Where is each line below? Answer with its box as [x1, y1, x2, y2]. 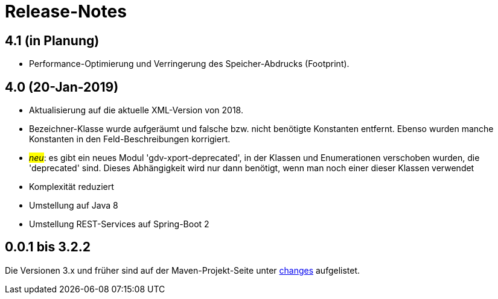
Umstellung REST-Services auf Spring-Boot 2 [29, 219, 209, 230]
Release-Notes [5, 1, 127, 22]
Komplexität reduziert [29, 181, 114, 192]
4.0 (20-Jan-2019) [5, 79, 119, 95]
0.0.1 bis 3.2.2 [5, 239, 91, 255]
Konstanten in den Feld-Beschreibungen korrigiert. [29, 134, 231, 145]
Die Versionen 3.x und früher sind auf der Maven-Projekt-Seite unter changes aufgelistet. [5, 265, 360, 275]
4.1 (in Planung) [5, 33, 100, 48]
